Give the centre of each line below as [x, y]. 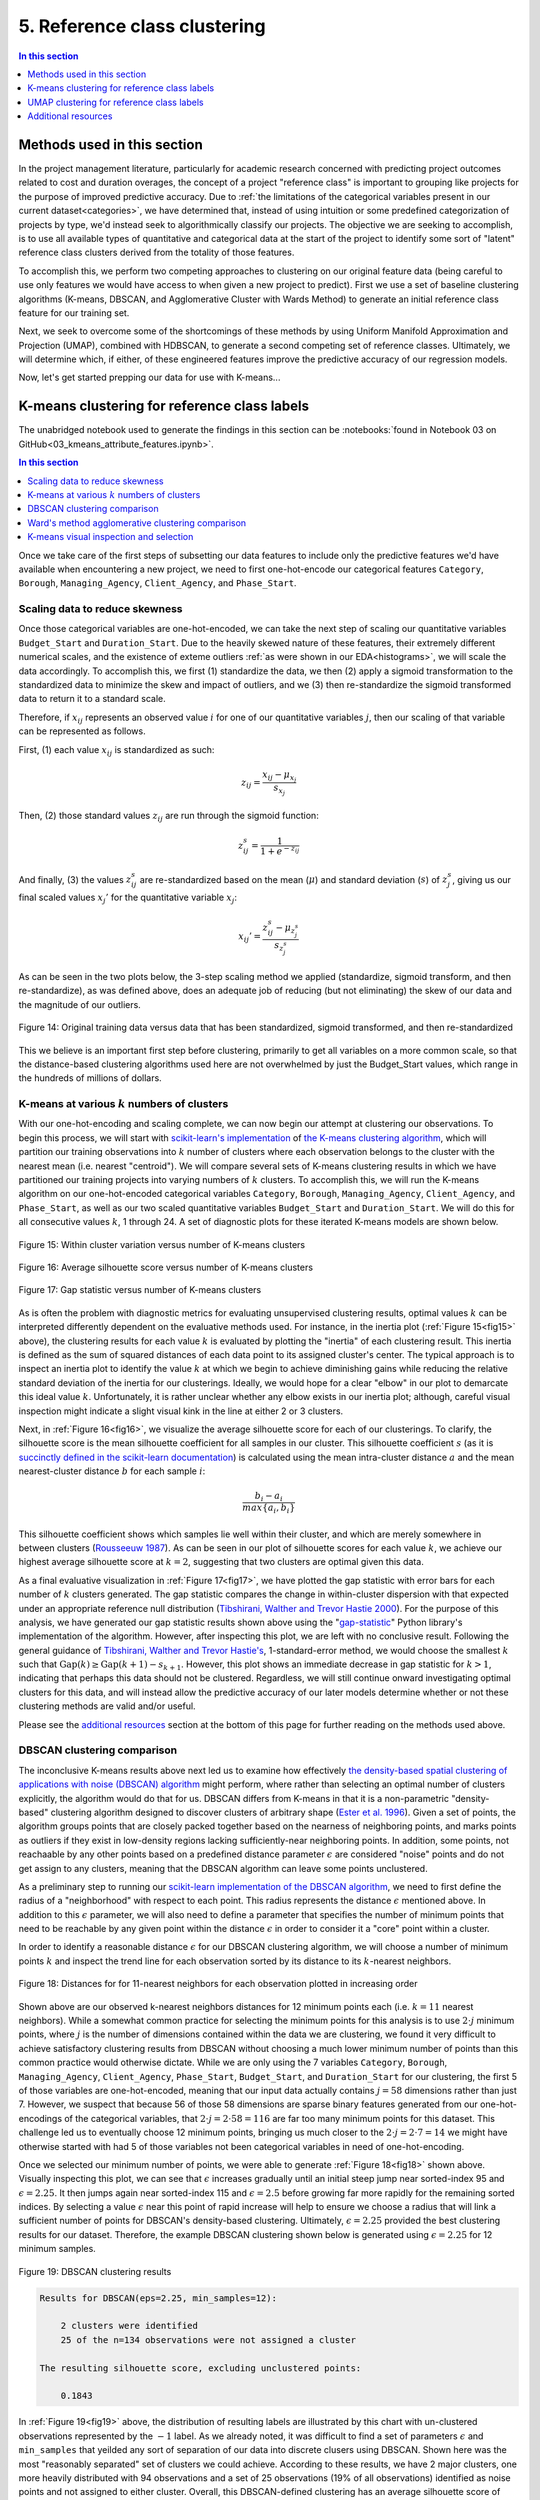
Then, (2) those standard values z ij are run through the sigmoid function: [168, 816]
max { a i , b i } [268, 1508]
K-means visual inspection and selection [110, 537]
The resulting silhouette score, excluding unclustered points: [200, 2368]
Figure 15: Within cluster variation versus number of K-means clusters [162, 1244]
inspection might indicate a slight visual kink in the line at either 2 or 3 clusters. [181, 1411]
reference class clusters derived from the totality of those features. [156, 252]
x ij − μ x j [279, 776]
